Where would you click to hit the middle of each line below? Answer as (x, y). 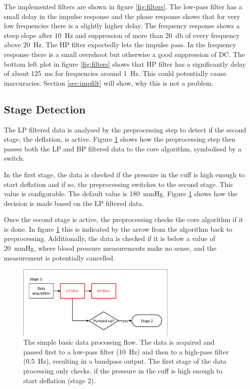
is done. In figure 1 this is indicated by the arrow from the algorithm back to (118, 229)
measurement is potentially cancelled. (59, 257)
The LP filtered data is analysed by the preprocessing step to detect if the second (125, 129)
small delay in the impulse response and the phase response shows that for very (122, 16)
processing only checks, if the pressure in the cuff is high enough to (123, 370)
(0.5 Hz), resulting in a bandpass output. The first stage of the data (125, 361)
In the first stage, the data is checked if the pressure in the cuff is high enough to (125, 174)
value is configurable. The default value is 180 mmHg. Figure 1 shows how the (121, 194)
